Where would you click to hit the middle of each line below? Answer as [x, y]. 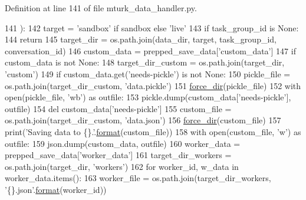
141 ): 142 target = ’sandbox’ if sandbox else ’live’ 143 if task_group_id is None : [152, 27]
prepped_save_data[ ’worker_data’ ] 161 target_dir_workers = [118, 155]
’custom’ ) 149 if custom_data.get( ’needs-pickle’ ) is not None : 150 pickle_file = [148, 73]
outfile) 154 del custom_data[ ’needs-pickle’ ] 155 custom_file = [118, 108]
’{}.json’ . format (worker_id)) [56, 189]
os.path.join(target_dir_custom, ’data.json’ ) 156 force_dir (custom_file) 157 [143, 120]
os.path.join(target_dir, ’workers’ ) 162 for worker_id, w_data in [122, 166]
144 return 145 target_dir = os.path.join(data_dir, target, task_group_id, [141, 39]
